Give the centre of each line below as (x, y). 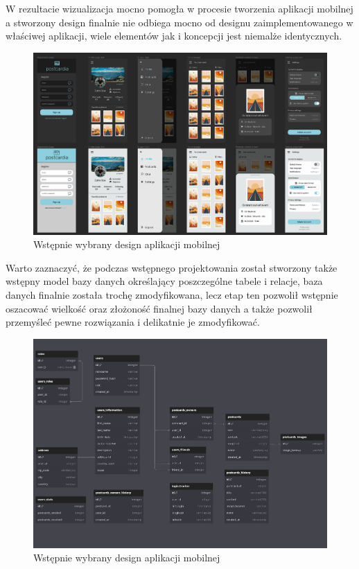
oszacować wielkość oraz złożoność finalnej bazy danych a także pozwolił (159, 308)
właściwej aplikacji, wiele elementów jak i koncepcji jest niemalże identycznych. (174, 36)
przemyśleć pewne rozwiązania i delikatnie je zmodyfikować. (133, 322)
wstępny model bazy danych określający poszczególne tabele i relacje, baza (164, 281)
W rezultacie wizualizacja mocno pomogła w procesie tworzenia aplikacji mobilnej (179, 8)
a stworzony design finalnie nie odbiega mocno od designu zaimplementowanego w (179, 22)
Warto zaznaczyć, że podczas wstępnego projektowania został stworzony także (172, 267)
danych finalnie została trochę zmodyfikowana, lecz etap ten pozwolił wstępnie (172, 294)
